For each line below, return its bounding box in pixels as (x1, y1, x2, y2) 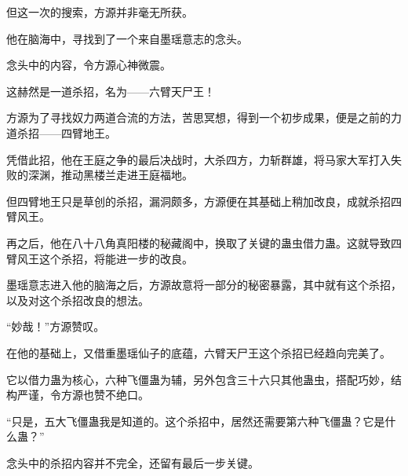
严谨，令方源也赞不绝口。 (16, 386, 149, 403)
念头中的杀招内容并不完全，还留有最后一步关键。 (6, 454, 259, 471)
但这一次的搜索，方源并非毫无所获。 (6, 4, 193, 20)
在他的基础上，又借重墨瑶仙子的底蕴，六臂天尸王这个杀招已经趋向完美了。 (6, 344, 391, 361)
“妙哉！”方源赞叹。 (6, 318, 105, 335)
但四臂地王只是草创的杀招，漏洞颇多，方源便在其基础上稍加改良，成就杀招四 (6, 192, 402, 209)
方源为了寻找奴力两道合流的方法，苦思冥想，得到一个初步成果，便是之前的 (6, 109, 391, 126)
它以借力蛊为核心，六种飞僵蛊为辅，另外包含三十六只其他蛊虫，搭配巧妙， (6, 371, 391, 387)
